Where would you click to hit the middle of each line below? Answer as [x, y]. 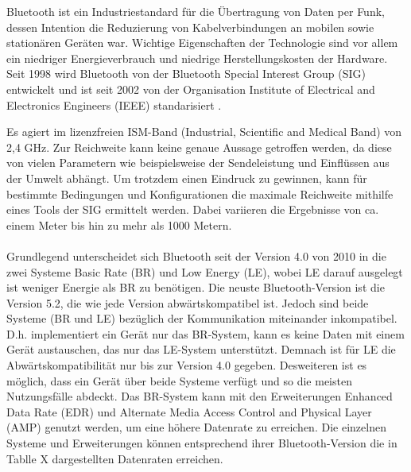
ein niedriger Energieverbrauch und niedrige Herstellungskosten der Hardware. [197, 58]
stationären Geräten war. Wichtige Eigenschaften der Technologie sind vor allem [202, 43]
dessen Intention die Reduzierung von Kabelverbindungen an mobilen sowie [190, 27]
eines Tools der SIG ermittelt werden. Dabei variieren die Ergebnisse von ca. [193, 209]
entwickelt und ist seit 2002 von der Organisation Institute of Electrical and [191, 89]
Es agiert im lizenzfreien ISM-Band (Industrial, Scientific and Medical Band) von [204, 132]
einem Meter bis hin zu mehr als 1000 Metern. [119, 224]
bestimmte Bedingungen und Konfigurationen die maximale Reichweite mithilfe [200, 193]
